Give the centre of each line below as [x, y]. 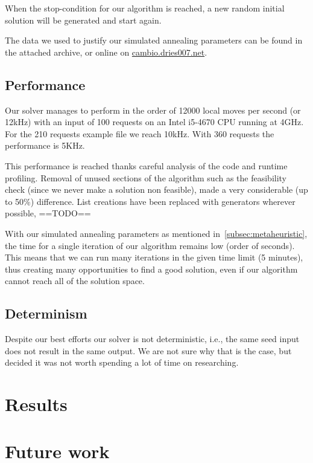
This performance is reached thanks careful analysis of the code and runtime [146, 165]
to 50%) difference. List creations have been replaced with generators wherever [150, 201]
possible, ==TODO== [48, 213]
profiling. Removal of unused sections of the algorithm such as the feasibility [146, 177]
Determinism [46, 313]
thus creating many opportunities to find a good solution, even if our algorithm [151, 269]
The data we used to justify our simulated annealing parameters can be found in [154, 40]
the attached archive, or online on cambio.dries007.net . [106, 52]
